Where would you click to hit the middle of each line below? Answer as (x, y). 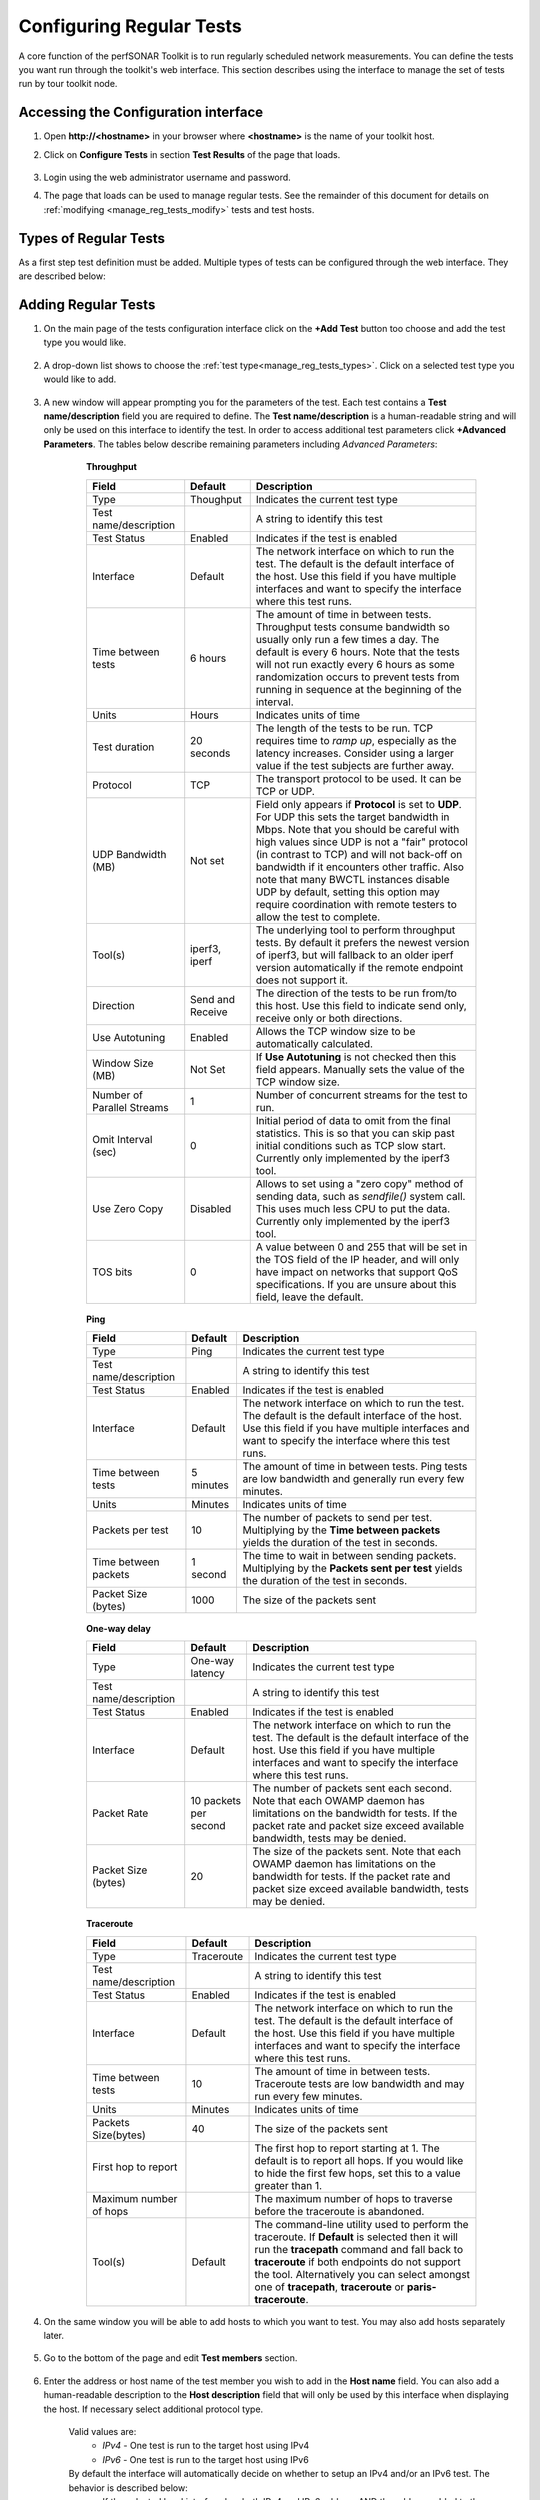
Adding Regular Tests (87, 304)
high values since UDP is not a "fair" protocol (362, 842)
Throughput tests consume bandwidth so (352, 627)
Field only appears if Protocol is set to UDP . (358, 804)
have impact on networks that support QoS (357, 1272)
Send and (212, 999)
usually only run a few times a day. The (347, 639)
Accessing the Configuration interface (141, 112)
